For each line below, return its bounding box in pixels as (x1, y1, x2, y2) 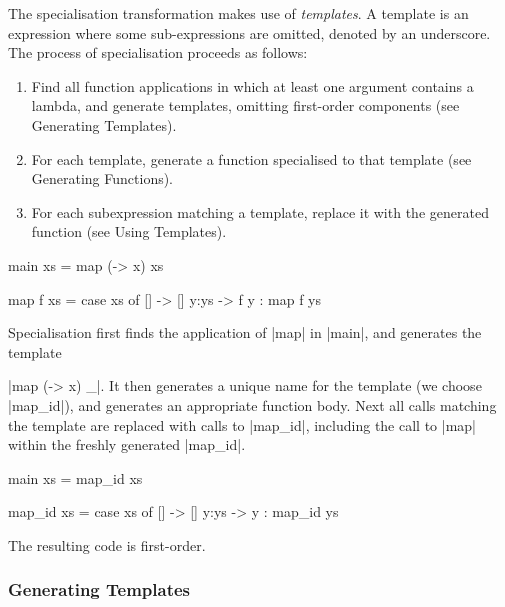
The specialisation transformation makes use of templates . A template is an (8, 3, 469, 23)
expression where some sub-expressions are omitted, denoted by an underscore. (8, 22, 491, 43)
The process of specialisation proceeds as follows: (8, 42, 308, 63)
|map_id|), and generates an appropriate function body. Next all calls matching (8, 394, 497, 415)
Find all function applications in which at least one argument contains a (31, 75, 474, 96)
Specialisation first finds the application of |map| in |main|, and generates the (8, 322, 482, 343)
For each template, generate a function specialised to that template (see (31, 148, 472, 169)
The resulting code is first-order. (8, 534, 206, 555)
